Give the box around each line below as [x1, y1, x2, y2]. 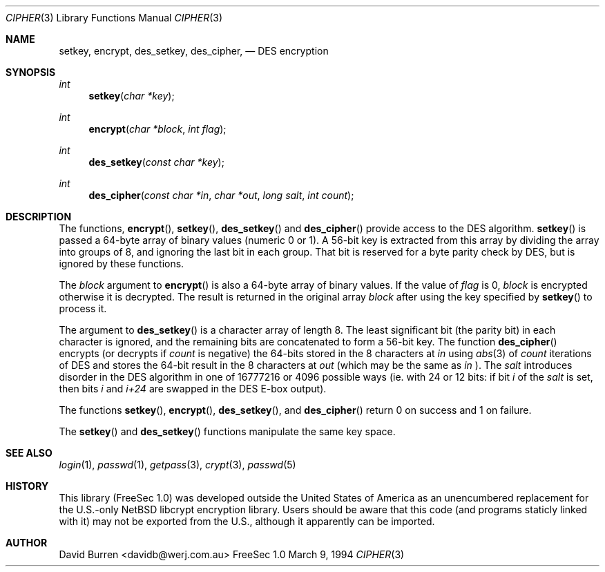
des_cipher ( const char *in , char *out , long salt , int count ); [88, 189, 354, 201]
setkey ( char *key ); [88, 90, 175, 102]
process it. [59, 303, 107, 314]
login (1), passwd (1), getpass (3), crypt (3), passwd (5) [59, 459, 296, 470]
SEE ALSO [6, 447, 52, 459]
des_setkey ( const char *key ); [88, 156, 224, 168]
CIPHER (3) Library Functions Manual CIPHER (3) [6, 12, 223, 23]
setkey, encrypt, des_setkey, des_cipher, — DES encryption [59, 45, 329, 57]
